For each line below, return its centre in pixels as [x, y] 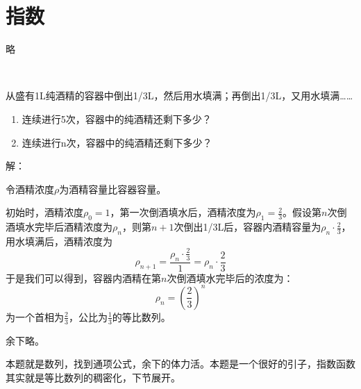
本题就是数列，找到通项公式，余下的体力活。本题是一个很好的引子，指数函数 [180, 364]
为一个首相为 [35, 316]
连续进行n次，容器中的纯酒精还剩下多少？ [117, 142]
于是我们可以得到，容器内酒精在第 [83, 278]
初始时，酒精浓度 [44, 212]
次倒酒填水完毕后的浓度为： [230, 278]
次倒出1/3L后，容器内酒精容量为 [247, 227]
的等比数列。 [141, 316]
